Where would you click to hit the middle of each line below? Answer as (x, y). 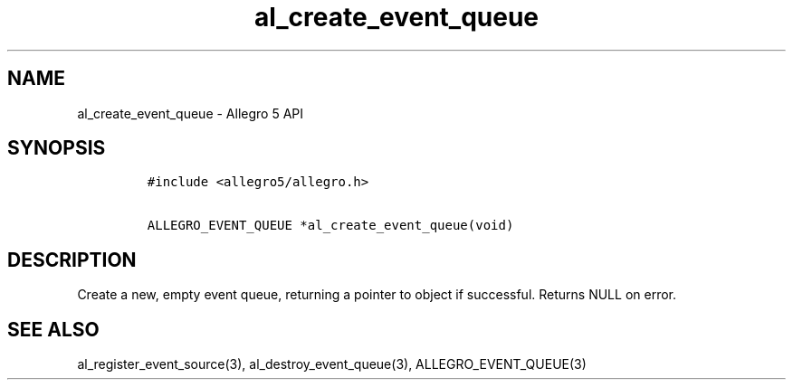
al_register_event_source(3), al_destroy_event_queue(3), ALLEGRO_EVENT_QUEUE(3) (332, 364)
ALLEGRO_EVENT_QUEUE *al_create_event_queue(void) (330, 226)
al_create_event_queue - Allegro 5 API (191, 113)
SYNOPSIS (57, 148)
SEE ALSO (53, 329)
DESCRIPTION (72, 260)
